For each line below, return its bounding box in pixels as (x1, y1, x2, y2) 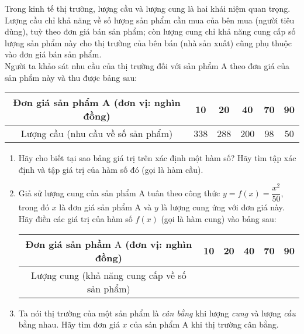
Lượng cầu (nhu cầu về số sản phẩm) (20, 127, 173, 141)
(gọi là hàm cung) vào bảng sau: (161, 213, 277, 225)
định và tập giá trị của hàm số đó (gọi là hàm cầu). (18, 163, 203, 175)
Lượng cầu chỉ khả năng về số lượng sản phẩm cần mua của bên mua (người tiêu (5, 13, 295, 26)
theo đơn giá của (230, 59, 290, 71)
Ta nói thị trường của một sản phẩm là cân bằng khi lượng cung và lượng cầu (18, 306, 296, 319)
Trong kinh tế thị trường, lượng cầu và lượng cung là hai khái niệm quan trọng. (5, 2, 291, 14)
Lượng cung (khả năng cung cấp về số (31, 268, 186, 282)
